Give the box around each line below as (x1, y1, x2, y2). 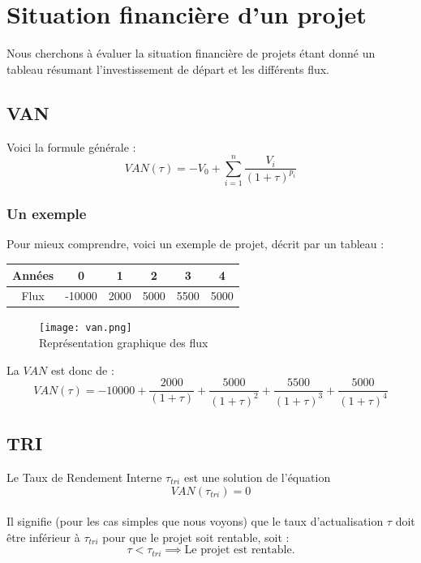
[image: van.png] (39, 322, 132, 334)
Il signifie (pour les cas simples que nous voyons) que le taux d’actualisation (6, 513, 384, 530)
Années (12, 266, 54, 283)
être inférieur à (6, 528, 80, 545)
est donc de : (51, 361, 114, 378)
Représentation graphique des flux (39, 334, 208, 351)
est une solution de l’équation (183, 468, 331, 485)
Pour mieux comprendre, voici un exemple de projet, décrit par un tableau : (6, 235, 384, 252)
